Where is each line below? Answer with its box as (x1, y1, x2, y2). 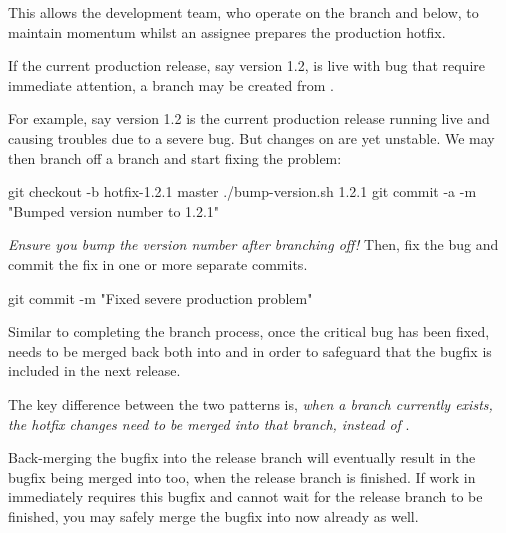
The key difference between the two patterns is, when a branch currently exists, (8, 393, 493, 414)
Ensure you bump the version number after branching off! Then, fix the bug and (8, 234, 499, 255)
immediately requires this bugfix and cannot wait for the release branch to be (8, 486, 483, 507)
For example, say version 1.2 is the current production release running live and (8, 108, 490, 129)
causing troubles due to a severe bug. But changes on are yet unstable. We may (8, 127, 495, 148)
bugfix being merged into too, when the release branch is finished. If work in (8, 466, 476, 487)
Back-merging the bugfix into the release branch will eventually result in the (8, 447, 476, 468)
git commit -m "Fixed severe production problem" (8, 287, 313, 308)
